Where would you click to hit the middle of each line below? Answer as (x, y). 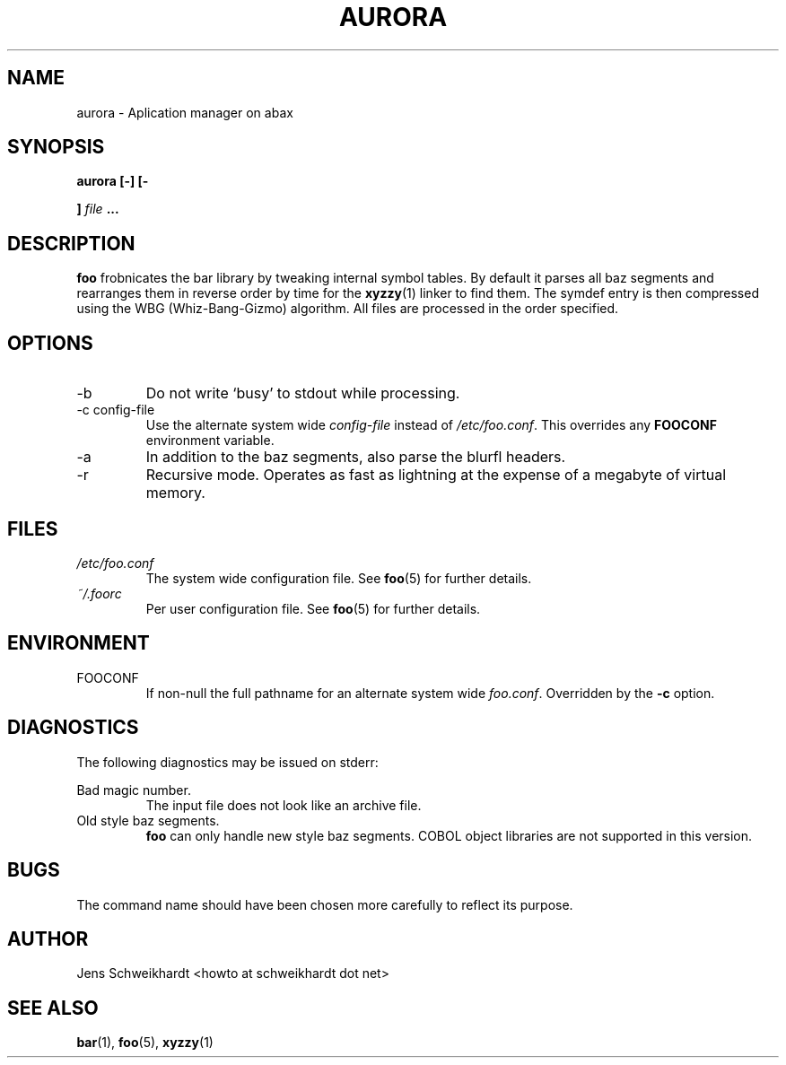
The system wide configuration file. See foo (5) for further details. (339, 578)
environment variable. (210, 441)
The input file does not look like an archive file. (284, 805)
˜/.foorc (99, 593)
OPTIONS (50, 343)
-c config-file (116, 410)
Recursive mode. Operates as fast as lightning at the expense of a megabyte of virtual (436, 475)
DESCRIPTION (71, 243)
